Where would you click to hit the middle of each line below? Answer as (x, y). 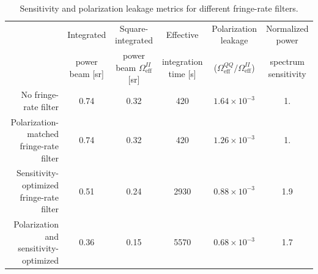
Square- (134, 28)
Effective (182, 34)
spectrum (287, 61)
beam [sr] (87, 73)
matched (43, 134)
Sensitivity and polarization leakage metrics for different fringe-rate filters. (159, 8)
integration (182, 61)
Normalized (287, 28)
